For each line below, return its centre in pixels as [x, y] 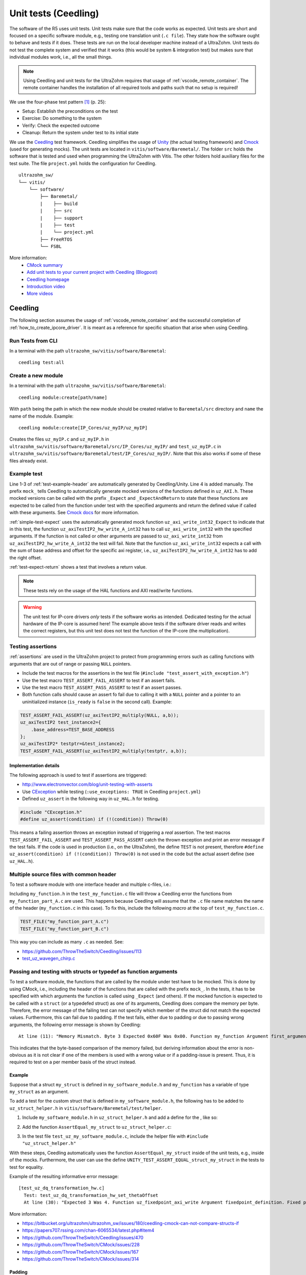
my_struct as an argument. [39, 1092]
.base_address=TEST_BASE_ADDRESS [73, 730]
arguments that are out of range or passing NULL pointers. [70, 664]
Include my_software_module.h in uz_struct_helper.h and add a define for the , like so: [120, 1117]
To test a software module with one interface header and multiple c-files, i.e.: [91, 884]
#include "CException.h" [51, 812]
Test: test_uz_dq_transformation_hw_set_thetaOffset [91, 1195]
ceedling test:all [42, 363]
